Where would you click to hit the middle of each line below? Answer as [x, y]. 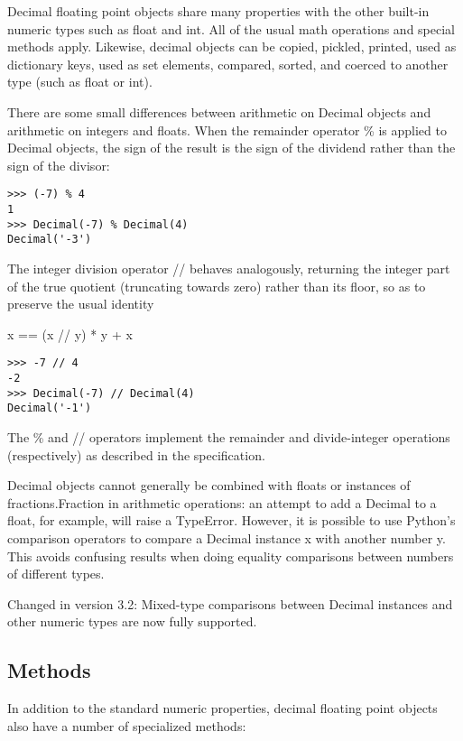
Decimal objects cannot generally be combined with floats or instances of [209, 485]
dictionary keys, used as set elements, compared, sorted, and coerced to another [228, 64]
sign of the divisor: [59, 165]
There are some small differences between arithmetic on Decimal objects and [219, 111]
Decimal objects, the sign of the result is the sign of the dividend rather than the [231, 148]
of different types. [56, 574]
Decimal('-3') [50, 240]
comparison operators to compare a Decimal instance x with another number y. [227, 537]
